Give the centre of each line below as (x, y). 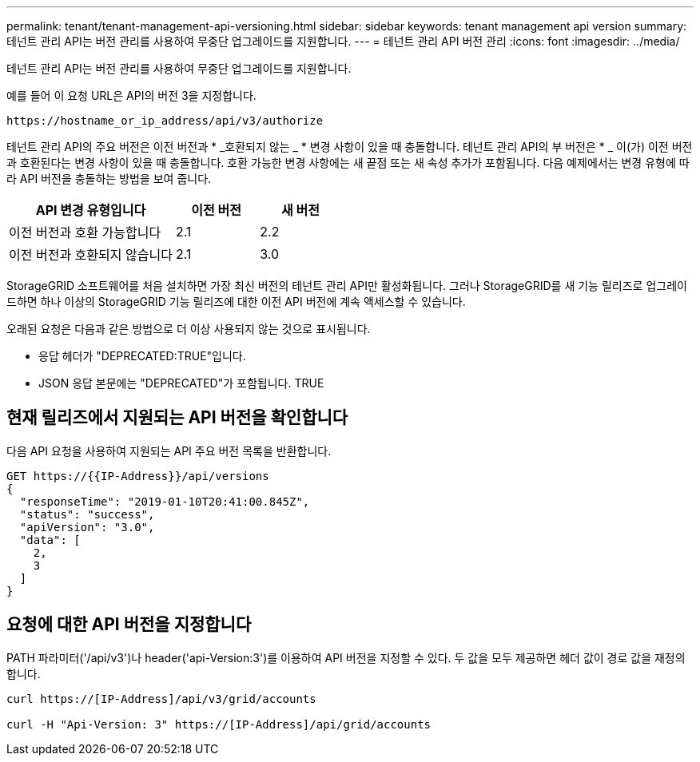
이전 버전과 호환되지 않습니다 (91, 255)
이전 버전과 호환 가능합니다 (85, 232)
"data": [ (50, 540)
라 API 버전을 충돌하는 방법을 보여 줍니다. (109, 179)
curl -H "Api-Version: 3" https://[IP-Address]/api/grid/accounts (219, 724)
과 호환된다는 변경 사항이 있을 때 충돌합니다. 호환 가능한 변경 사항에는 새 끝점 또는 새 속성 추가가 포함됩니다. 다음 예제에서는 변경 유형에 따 (348, 163)
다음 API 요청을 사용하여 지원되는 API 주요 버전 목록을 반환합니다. (169, 450)
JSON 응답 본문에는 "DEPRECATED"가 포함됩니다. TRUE (181, 383)
